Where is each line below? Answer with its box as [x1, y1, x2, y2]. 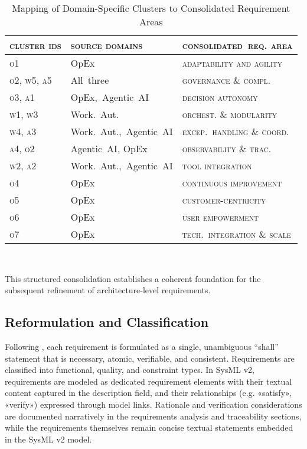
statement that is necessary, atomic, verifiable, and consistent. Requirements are [5, 352, 295, 364]
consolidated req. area [182, 38, 293, 52]
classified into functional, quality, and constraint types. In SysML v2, [5, 363, 255, 376]
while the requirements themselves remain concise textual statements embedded [5, 421, 293, 434]
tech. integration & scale [182, 227, 292, 241]
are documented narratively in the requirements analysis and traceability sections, [5, 409, 302, 422]
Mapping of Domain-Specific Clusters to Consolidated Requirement [12, 1, 290, 15]
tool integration [182, 159, 252, 172]
